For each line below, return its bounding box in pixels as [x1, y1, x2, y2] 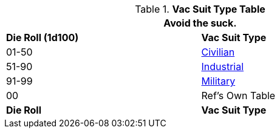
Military [201, 75, 236, 87]
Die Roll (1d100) [6, 31, 79, 44]
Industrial [201, 60, 244, 73]
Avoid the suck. [163, 17, 237, 29]
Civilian [201, 46, 235, 58]
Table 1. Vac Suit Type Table [135, 3, 265, 15]
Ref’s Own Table [201, 89, 276, 102]
